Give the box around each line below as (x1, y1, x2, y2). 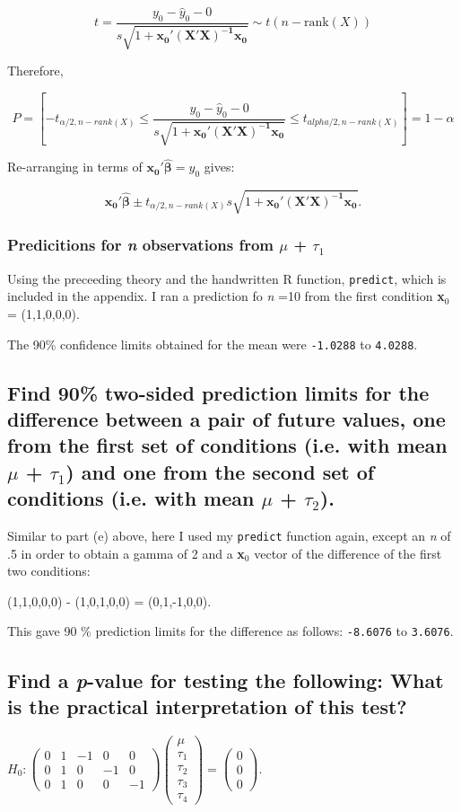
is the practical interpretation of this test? (7, 692, 407, 719)
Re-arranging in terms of (7, 157, 143, 176)
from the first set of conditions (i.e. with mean (7, 431, 448, 459)
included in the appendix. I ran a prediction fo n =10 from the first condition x (7, 287, 445, 305)
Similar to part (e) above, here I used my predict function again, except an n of (7, 526, 451, 545)
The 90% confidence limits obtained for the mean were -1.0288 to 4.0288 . (7, 334, 418, 353)
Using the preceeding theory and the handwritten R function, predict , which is (7, 269, 447, 287)
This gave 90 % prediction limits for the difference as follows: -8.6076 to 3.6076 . (7, 622, 454, 640)
